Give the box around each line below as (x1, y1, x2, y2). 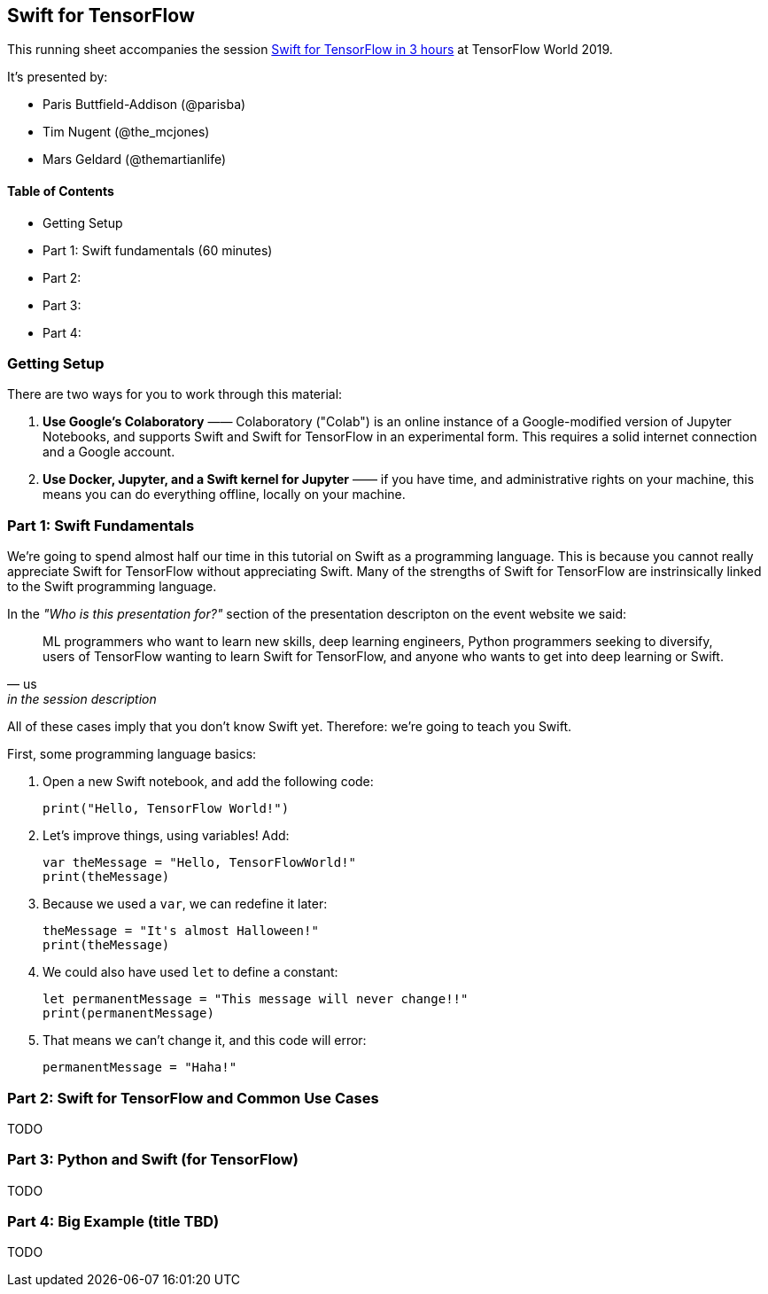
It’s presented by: (7, 69, 108, 85)
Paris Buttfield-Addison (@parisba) (43, 97, 246, 113)
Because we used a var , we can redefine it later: (43, 896, 328, 912)
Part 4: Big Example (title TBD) (7, 1212, 220, 1231)
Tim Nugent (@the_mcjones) (43, 124, 210, 140)
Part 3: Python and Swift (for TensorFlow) (7, 1150, 299, 1169)
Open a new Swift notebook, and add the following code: (43, 774, 374, 790)
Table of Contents (7, 183, 114, 199)
